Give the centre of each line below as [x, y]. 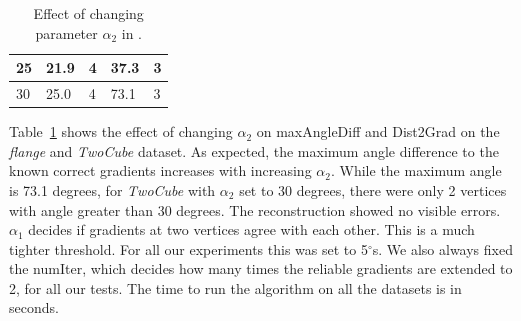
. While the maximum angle [416, 170]
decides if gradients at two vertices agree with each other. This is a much [251, 229]
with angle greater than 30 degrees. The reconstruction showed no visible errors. [255, 209]
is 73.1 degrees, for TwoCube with [112, 189]
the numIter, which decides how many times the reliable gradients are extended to [261, 268]
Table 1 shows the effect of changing [121, 131]
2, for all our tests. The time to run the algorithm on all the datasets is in [235, 287]
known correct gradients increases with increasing [160, 170]
